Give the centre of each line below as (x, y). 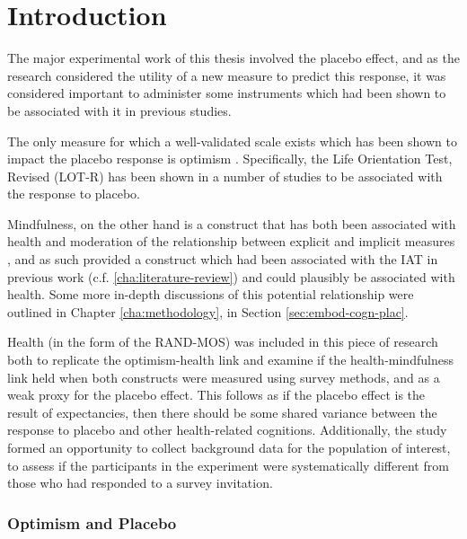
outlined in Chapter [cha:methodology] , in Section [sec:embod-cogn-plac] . (208, 311)
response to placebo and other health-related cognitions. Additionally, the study (227, 430)
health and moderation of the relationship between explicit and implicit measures (231, 241)
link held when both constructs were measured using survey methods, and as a (224, 377)
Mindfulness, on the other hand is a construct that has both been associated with (232, 223)
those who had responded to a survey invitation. (140, 483)
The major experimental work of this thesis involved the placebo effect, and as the (233, 58)
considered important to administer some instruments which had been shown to (227, 93)
